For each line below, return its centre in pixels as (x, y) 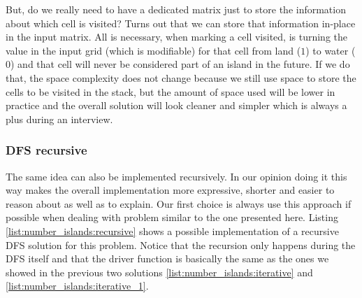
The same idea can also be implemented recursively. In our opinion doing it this (176, 176)
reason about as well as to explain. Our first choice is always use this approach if (179, 203)
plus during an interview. (59, 119)
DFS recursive (46, 150)
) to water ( (331, 50)
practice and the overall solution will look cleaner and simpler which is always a (176, 105)
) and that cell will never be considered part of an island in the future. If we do (180, 64)
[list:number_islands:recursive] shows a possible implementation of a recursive (172, 230)
